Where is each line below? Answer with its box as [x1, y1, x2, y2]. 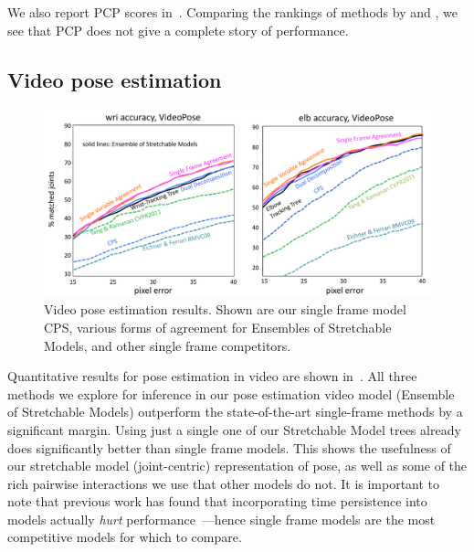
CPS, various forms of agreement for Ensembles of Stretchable [44, 317, 392, 336]
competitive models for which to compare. [7, 527, 242, 547]
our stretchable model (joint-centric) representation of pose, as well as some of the [7, 456, 468, 475]
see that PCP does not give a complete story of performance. [7, 20, 349, 39]
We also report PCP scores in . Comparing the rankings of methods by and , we [7, 3, 458, 21]
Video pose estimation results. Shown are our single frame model [44, 300, 406, 319]
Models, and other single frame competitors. [44, 335, 291, 355]
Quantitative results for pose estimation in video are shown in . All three [7, 366, 417, 386]
